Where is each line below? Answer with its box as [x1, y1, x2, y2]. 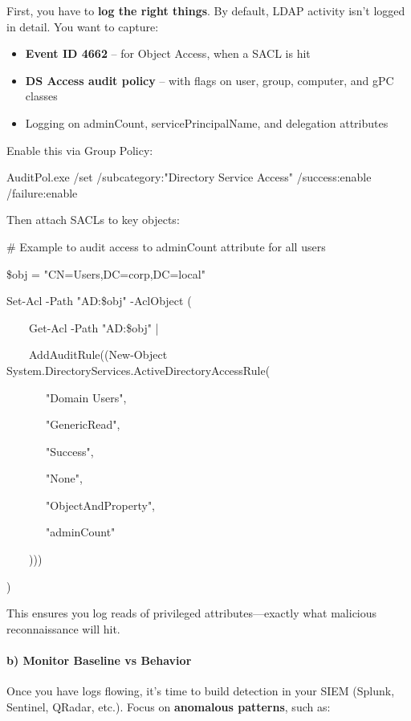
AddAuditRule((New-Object [28, 346, 168, 363]
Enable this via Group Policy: [6, 141, 153, 158]
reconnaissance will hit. [6, 620, 120, 637]
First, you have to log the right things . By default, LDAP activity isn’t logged [6, 2, 405, 18]
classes [25, 88, 58, 104]
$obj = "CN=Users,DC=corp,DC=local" [6, 265, 205, 282]
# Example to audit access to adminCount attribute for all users [6, 238, 326, 255]
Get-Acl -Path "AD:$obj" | [28, 319, 159, 336]
